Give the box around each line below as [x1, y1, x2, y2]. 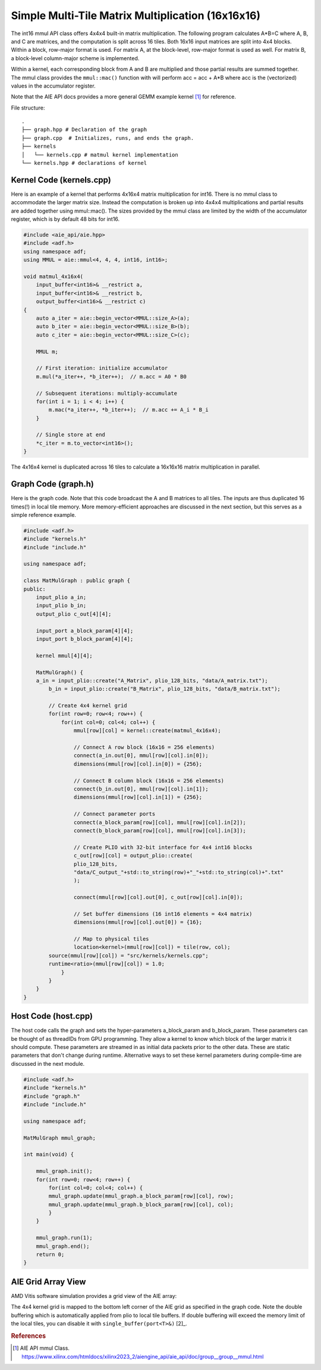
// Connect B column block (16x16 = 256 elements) [73, 777, 225, 784]
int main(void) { [23, 1151, 74, 1158]
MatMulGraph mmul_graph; [23, 1134, 96, 1141]
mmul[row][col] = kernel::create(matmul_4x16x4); [73, 727, 221, 734]
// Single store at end [36, 432, 105, 438]
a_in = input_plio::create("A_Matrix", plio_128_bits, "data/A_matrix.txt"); [36, 677, 269, 684]
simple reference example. [11, 511, 77, 518]
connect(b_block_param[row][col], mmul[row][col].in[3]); [73, 827, 247, 834]
